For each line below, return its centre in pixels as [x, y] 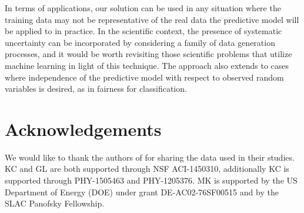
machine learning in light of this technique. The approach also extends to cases [147, 65]
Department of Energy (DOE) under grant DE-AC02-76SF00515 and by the [142, 192]
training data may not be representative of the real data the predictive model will [152, 19]
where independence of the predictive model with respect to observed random [144, 77]
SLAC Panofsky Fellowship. [55, 203]
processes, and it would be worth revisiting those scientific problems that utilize [148, 54]
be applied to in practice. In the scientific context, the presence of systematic [143, 31]
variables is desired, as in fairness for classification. [96, 89]
